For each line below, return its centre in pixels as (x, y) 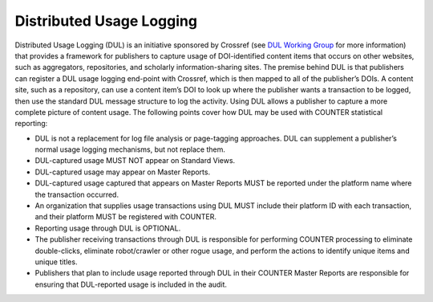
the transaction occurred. (77, 194)
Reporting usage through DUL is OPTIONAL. (108, 228)
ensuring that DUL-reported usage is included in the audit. (131, 284)
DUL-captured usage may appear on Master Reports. (123, 172)
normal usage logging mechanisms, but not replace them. (130, 149)
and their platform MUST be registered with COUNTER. (125, 217)
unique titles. (56, 262)
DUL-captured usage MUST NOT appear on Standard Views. (135, 161)
